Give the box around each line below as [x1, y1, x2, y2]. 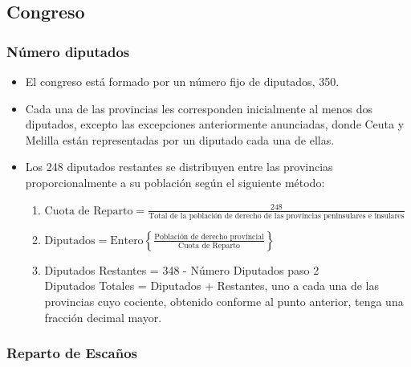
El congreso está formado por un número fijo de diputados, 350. [25, 73, 340, 89]
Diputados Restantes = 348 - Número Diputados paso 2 [44, 261, 319, 278]
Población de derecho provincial [154, 232, 264, 241]
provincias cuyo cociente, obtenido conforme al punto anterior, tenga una [44, 293, 404, 310]
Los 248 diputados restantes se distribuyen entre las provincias [25, 158, 333, 175]
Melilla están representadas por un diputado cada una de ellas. [25, 131, 335, 148]
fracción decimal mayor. [44, 308, 162, 325]
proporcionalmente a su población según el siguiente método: [25, 173, 325, 190]
